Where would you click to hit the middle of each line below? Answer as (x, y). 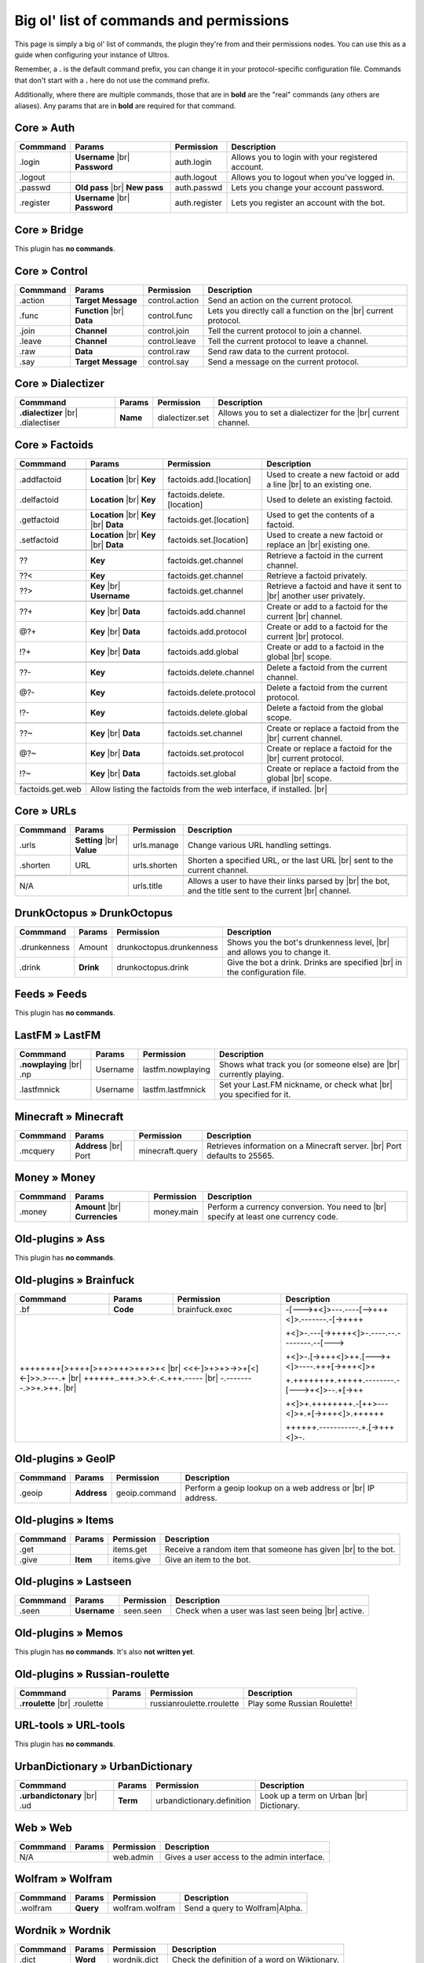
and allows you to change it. (279, 952)
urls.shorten (155, 865)
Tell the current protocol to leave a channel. (288, 341)
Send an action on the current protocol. (280, 300)
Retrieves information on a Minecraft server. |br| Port (304, 1146)
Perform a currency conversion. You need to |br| (297, 1207)
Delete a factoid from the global (325, 707)
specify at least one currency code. (272, 1217)
